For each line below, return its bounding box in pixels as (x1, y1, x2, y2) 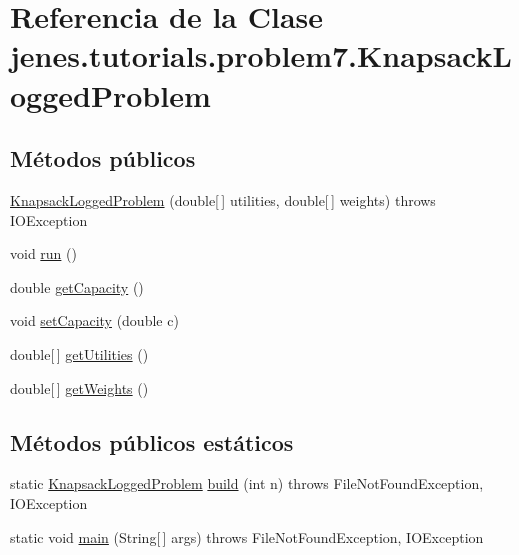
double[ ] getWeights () (10, 377, 149, 398)
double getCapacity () (10, 276, 144, 297)
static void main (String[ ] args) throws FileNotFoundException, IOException (10, 526, 484, 547)
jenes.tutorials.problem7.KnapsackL (10, 35, 512, 76)
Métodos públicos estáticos (10, 426, 294, 457)
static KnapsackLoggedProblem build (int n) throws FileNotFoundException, (10, 473, 484, 494)
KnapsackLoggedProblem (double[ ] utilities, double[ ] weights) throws (10, 189, 436, 210)
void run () (10, 243, 77, 264)
